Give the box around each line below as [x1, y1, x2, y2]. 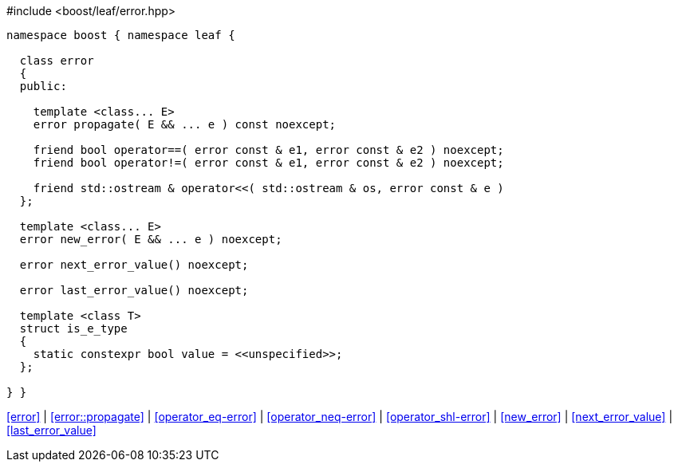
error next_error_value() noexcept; [19, 258, 249, 271]
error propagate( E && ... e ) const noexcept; [33, 118, 337, 131]
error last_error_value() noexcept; [19, 284, 249, 297]
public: [19, 80, 67, 92]
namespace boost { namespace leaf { [6, 29, 235, 41]
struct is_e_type [19, 322, 128, 335]
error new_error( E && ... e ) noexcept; [19, 233, 282, 246]
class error [19, 54, 94, 67]
